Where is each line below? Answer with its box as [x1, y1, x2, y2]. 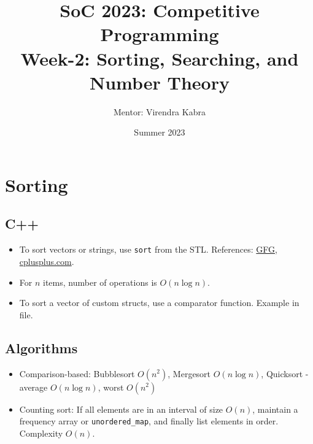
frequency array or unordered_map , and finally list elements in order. [19, 415, 279, 427]
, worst [98, 380, 124, 393]
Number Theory [90, 69, 230, 94]
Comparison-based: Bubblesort [19, 367, 135, 380]
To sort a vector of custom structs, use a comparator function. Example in [19, 296, 299, 309]
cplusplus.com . [19, 255, 74, 267]
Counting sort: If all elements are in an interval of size [19, 402, 223, 415]
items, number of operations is [43, 275, 157, 288]
